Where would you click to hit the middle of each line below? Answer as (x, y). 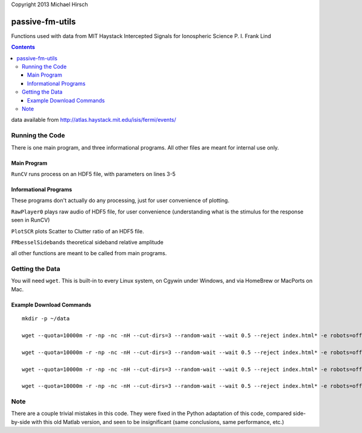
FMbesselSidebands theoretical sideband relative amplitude (87, 242)
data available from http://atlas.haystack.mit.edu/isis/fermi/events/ (94, 120)
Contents (23, 47)
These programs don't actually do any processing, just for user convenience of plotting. (120, 201)
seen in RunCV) (31, 220)
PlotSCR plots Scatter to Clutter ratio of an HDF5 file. (78, 231)
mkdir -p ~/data (46, 319)
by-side (21, 422)
